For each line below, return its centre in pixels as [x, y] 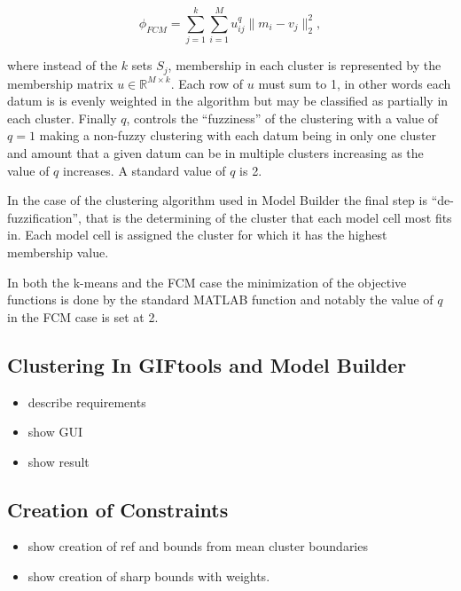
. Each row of [207, 83]
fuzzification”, [45, 217]
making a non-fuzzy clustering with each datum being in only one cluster [238, 135]
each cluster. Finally [62, 118]
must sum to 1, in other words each [355, 83]
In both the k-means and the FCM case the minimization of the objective [207, 282]
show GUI [55, 432]
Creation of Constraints [118, 509]
